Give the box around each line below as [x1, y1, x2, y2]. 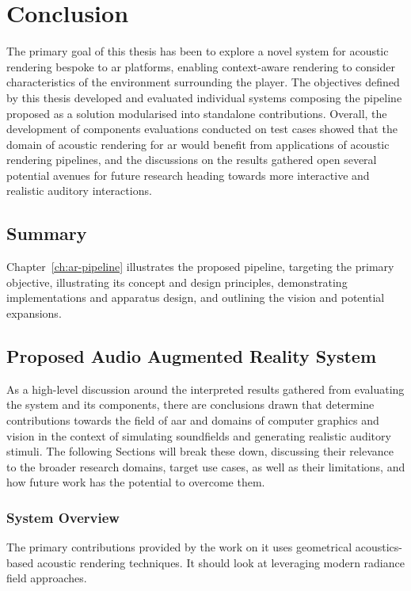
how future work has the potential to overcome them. [6, 474, 265, 490]
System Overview [6, 507, 120, 527]
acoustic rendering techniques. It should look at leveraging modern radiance [36, 554, 405, 570]
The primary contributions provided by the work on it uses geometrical [6, 539, 352, 555]
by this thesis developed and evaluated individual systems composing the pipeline [6, 89, 402, 105]
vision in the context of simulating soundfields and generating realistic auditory [6, 427, 391, 444]
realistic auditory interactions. [6, 182, 152, 199]
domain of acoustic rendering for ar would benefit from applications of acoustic [6, 135, 390, 152]
